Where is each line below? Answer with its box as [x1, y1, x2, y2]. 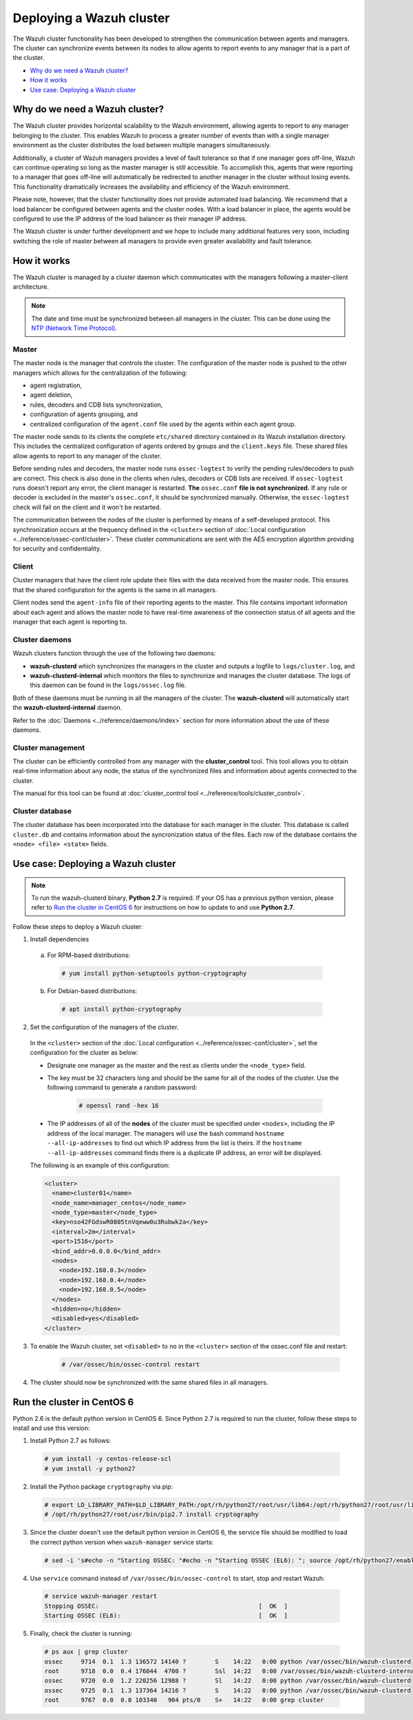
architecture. [12, 283, 50, 291]
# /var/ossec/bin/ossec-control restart [61, 1360, 200, 1368]
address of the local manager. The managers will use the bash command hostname [47, 1129, 285, 1137]
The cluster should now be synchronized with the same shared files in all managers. [30, 1378, 268, 1386]
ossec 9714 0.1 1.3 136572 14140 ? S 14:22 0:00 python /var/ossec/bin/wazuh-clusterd [44, 1657, 411, 1666]
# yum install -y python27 [44, 1464, 136, 1473]
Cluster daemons [12, 635, 72, 644]
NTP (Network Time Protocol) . [31, 324, 117, 332]
